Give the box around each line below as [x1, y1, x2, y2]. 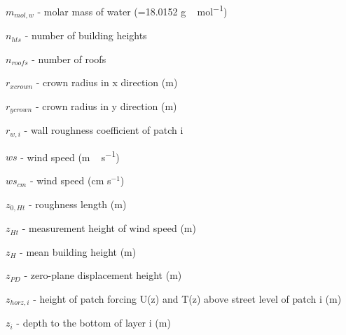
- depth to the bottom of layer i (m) [16, 315, 171, 330]
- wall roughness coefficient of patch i [24, 123, 184, 137]
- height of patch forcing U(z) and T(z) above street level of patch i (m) [33, 291, 342, 306]
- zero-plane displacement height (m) [24, 268, 182, 282]
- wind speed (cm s [29, 173, 111, 188]
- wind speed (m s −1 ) [20, 147, 120, 164]
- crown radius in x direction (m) [36, 75, 178, 90]
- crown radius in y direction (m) [35, 98, 177, 113]
